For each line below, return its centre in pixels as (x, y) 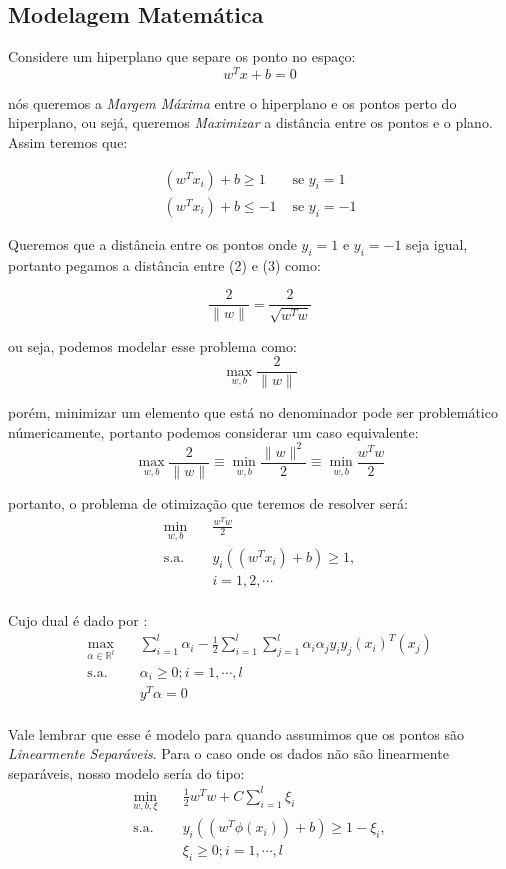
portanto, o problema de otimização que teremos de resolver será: (208, 502)
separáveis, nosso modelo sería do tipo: (126, 772)
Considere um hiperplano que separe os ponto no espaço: (182, 56)
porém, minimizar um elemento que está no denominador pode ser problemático (253, 412)
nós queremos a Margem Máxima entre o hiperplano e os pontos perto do (232, 102)
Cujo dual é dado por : (78, 619)
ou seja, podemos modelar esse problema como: (152, 345)
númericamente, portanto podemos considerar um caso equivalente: (213, 431)
